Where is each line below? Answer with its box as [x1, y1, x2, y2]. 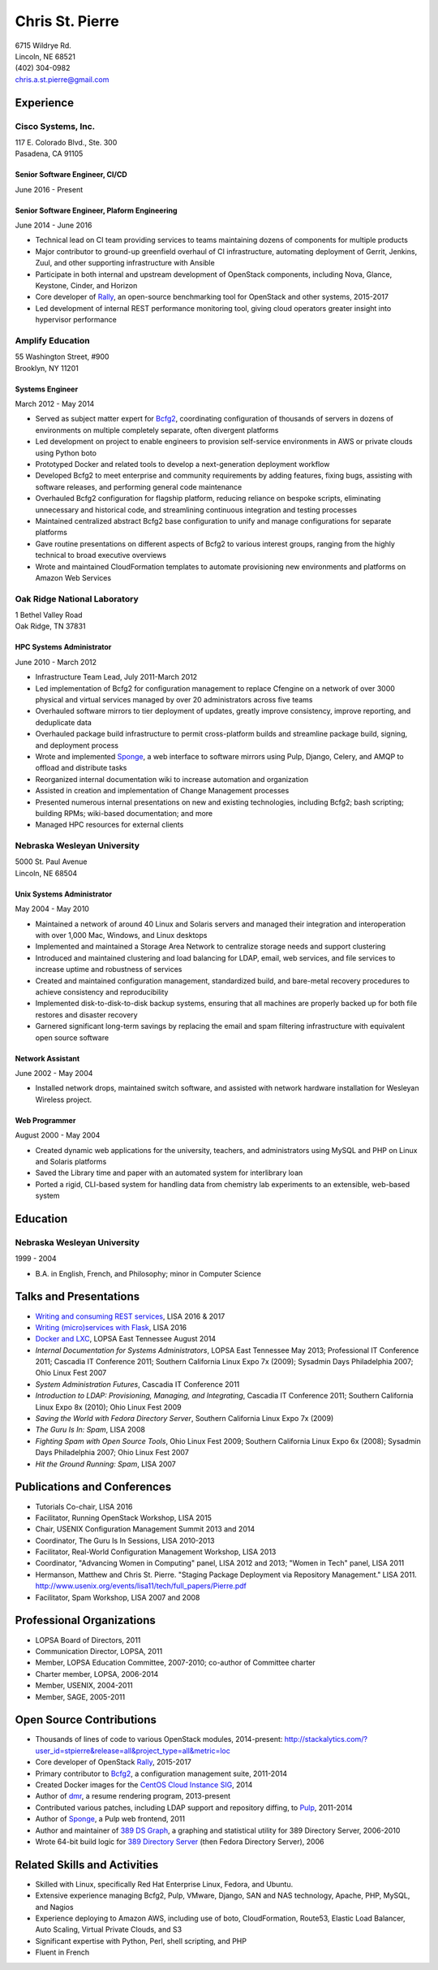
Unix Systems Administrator [15, 889, 113, 899]
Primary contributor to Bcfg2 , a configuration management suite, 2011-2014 [35, 1769, 288, 1778]
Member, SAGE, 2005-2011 [35, 1691, 126, 1701]
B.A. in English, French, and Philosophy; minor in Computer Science [35, 1268, 261, 1278]
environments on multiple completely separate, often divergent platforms [35, 425, 279, 434]
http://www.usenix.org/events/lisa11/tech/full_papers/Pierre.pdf [35, 1581, 247, 1591]
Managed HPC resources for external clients [35, 820, 184, 830]
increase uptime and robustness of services [35, 965, 182, 974]
